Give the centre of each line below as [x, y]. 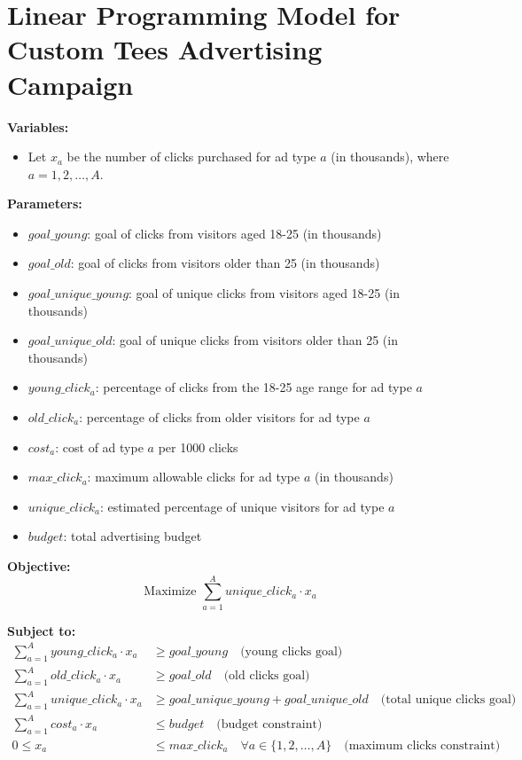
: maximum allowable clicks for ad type [194, 477]
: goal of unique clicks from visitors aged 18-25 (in [265, 293]
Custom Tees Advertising [165, 49]
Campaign [70, 84]
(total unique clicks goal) [448, 700]
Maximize [170, 592]
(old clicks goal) [267, 676]
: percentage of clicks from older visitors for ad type [219, 417]
